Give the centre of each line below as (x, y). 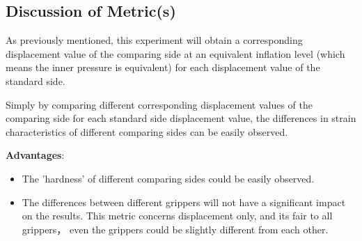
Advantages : (35, 155)
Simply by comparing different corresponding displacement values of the (159, 104)
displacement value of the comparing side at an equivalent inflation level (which (175, 53)
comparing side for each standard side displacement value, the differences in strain (181, 118)
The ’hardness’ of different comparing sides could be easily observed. (168, 178)
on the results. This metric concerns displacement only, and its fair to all (177, 216)
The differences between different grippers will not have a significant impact (184, 202)
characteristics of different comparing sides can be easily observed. (147, 131)
